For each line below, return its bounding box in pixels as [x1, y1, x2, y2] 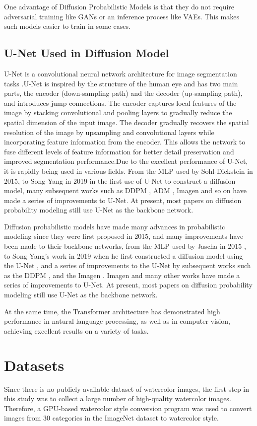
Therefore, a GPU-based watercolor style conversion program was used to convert [4, 403, 252, 413]
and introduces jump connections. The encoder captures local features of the [4, 97, 237, 108]
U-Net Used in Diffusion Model [4, 45, 169, 61]
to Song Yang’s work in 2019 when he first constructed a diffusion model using [4, 250, 243, 261]
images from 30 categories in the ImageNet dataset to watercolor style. [4, 413, 219, 423]
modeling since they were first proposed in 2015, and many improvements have [4, 231, 244, 241]
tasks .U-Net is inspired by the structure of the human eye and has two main [4, 78, 238, 88]
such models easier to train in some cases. [4, 21, 130, 31]
